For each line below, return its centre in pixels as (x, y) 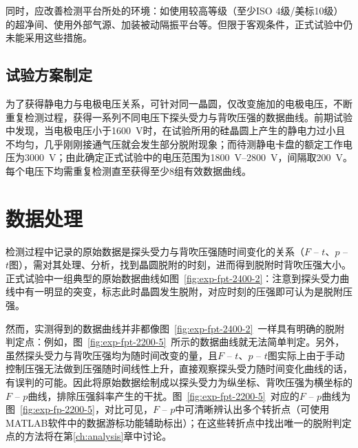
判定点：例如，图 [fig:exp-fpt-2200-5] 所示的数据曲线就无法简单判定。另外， (175, 342)
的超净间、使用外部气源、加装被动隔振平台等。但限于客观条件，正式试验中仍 (179, 24)
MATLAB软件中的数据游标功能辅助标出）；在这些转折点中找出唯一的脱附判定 (179, 422)
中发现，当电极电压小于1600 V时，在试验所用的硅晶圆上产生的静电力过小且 (176, 130)
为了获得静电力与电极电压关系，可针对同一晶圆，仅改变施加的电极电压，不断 (179, 103)
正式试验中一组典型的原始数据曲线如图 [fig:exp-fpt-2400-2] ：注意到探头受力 (173, 278)
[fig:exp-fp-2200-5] (57, 409)
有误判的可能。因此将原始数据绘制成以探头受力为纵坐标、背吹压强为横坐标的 (179, 382)
